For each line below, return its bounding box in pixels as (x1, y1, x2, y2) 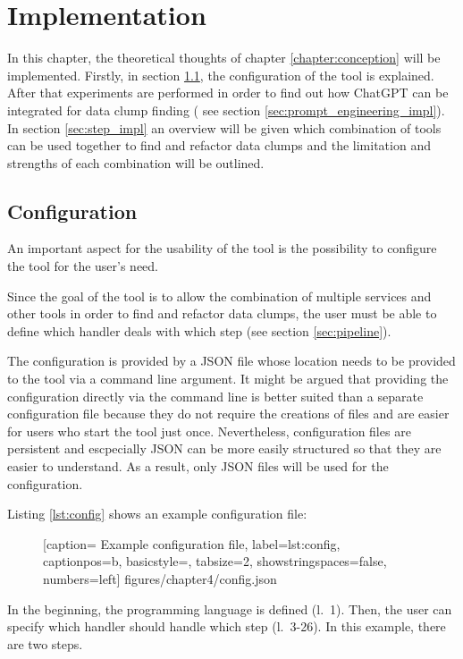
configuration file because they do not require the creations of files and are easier (7, 404, 450, 423)
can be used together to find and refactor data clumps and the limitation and (7, 136, 431, 155)
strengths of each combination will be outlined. (7, 153, 265, 172)
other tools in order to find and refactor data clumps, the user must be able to (7, 304, 437, 323)
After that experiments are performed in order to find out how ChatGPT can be (7, 83, 449, 102)
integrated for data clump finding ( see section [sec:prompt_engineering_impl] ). (7, 100, 445, 119)
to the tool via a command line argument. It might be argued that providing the (7, 369, 449, 388)
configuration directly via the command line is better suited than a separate (7, 386, 424, 405)
